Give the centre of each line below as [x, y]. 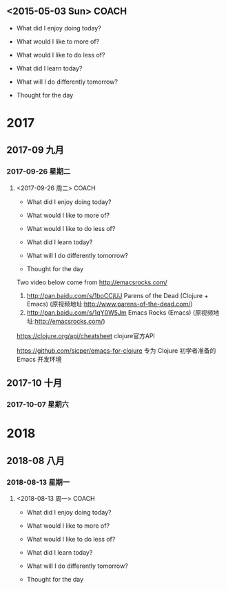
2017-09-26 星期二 [39, 172]
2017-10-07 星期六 [38, 404]
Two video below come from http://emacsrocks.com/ [92, 282]
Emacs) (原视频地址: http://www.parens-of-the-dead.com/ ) [110, 304]
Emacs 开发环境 [39, 359]
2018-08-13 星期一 [38, 482]
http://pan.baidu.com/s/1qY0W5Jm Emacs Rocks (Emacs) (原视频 [120, 312]
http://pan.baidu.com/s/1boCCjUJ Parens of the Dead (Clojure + [117, 295]
